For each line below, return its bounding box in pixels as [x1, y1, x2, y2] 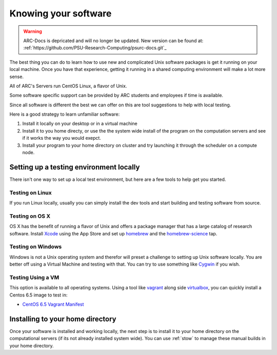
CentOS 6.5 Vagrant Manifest [22, 301, 84, 308]
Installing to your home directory [9, 314, 116, 323]
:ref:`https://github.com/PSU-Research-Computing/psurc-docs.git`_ [23, 45, 167, 51]
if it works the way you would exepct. [22, 135, 101, 141]
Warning [23, 28, 42, 34]
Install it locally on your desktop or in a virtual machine [22, 121, 138, 127]
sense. [9, 73, 24, 80]
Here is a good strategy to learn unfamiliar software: [9, 111, 120, 118]
